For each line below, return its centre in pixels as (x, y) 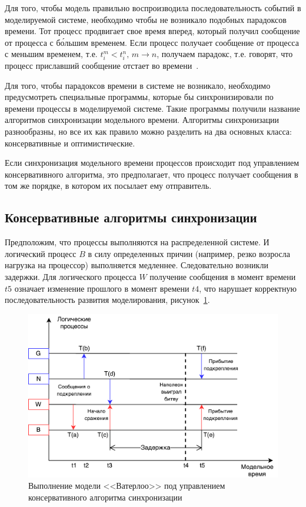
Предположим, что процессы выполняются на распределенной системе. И (137, 242)
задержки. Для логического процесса (71, 277)
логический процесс (41, 253)
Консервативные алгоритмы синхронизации (131, 217)
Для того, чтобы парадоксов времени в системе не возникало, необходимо (138, 85)
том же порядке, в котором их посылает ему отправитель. (108, 186)
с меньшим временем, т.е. (51, 54)
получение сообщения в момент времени (223, 277)
